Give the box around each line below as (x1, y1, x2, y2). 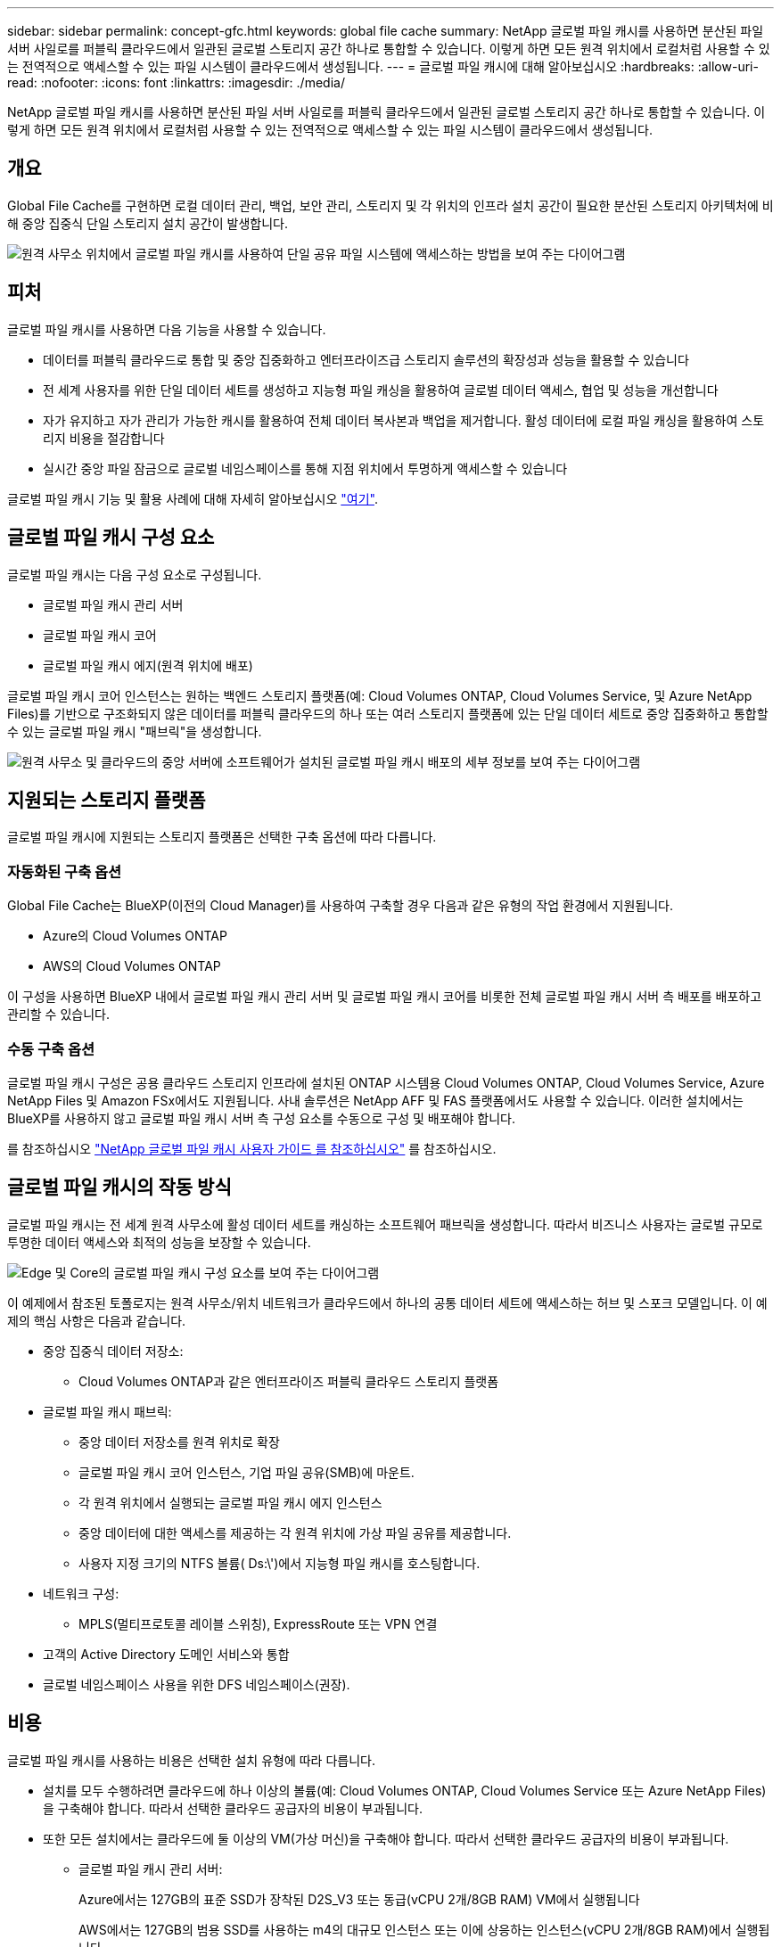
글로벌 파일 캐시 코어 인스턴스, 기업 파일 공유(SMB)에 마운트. (78, 1464, 415, 1480)
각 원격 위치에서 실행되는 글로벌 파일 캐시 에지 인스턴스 (78, 1494, 382, 1510)
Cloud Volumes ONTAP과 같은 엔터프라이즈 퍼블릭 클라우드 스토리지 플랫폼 (78, 1373, 499, 1389)
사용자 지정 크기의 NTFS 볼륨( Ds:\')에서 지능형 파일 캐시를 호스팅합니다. (78, 1555, 481, 1571)
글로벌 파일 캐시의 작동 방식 (7, 1176, 232, 1199)
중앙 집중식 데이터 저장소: (43, 1343, 184, 1359)
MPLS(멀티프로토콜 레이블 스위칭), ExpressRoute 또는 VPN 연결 (78, 1615, 438, 1631)
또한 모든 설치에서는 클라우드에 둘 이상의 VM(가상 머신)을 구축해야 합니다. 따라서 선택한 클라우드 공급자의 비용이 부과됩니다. (43, 1830, 729, 1846)
